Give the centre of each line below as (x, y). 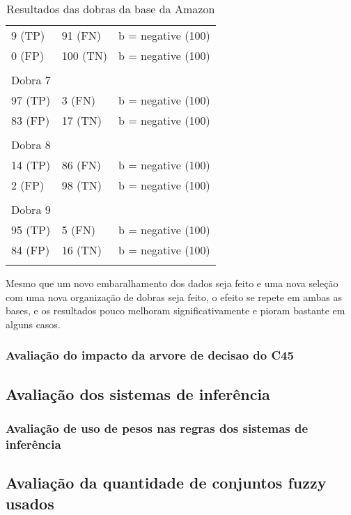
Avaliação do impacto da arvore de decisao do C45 (150, 355)
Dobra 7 (31, 80)
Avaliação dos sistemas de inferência (138, 393)
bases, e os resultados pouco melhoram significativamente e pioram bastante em (175, 310)
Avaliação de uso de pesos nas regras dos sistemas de (157, 428)
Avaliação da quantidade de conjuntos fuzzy (166, 483)
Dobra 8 (31, 145)
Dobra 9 (31, 209)
